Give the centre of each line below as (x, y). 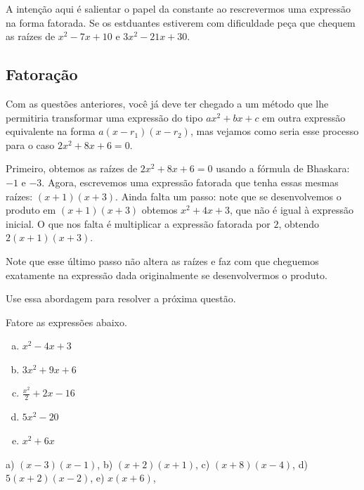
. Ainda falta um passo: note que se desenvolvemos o (228, 196)
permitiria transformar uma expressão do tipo (104, 117)
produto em (31, 210)
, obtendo (299, 223)
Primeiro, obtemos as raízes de (72, 168)
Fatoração (42, 74)
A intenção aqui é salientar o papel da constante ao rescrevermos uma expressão (178, 8)
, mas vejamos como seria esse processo (274, 131)
